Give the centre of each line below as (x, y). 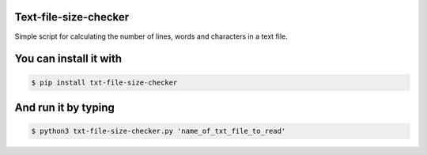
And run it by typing (64, 107)
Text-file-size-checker (72, 17)
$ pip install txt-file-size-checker (104, 82)
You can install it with (68, 59)
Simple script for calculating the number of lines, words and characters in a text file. (151, 36)
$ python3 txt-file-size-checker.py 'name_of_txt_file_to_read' (159, 131)
